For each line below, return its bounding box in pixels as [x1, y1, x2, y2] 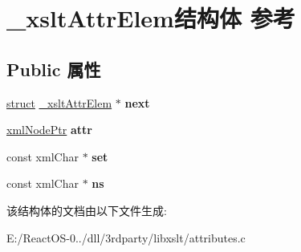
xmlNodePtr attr [6, 121, 92, 138]
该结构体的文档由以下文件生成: [6, 201, 167, 218]
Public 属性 [6, 56, 101, 81]
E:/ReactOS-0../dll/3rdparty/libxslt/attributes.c [6, 229, 246, 246]
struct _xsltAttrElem [6, 94, 112, 111]
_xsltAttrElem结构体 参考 [6, 2, 295, 35]
